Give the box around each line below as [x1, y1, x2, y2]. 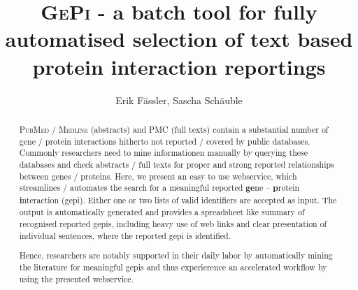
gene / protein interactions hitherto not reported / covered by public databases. [19, 135, 310, 147]
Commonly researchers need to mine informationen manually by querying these [19, 147, 308, 159]
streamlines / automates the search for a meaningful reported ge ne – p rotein [19, 182, 300, 194]
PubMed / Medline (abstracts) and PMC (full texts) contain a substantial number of [19, 123, 329, 135]
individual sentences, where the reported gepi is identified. [19, 229, 231, 241]
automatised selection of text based [5, 24, 353, 53]
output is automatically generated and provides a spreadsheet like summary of [19, 206, 305, 218]
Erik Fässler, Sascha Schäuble [115, 92, 243, 107]
